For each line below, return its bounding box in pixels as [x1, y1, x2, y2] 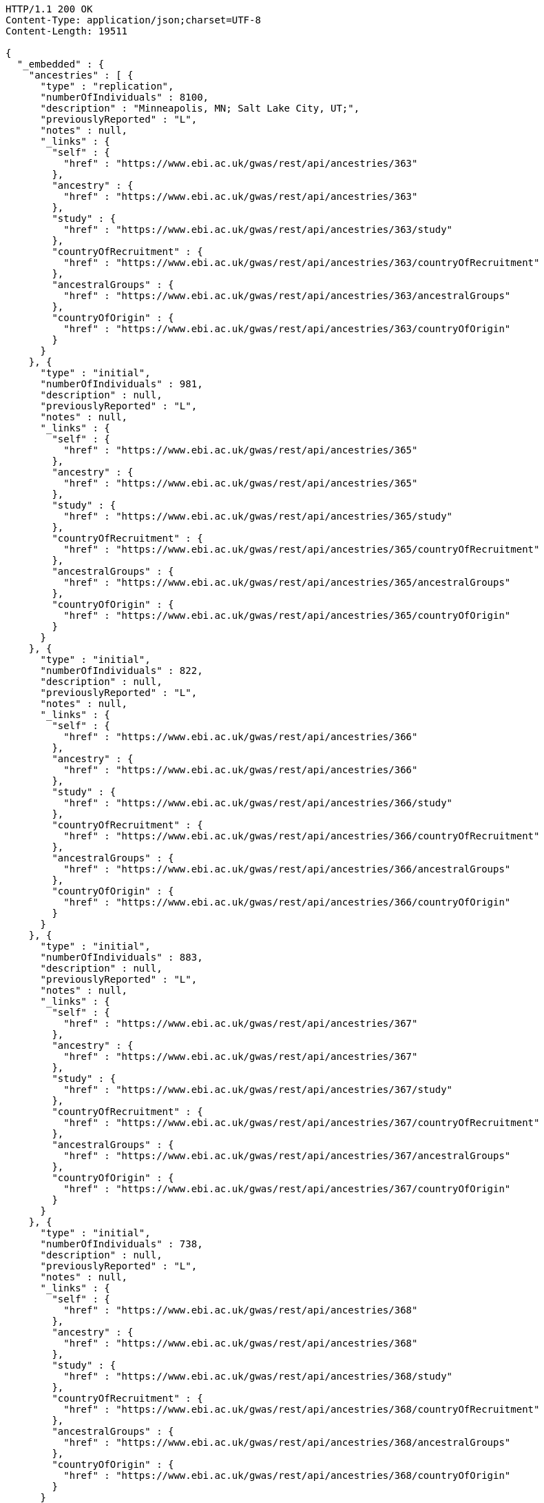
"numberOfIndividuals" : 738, [40, 1238, 203, 1249]
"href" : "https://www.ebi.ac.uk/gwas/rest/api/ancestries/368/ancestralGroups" [63, 1437, 511, 1448]
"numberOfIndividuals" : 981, [40, 378, 203, 389]
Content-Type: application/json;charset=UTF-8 [6, 14, 261, 25]
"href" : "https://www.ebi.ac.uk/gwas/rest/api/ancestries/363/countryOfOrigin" [63, 323, 511, 334]
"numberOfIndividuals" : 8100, [40, 92, 209, 103]
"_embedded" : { [17, 59, 105, 70]
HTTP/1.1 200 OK [6, 3, 93, 14]
